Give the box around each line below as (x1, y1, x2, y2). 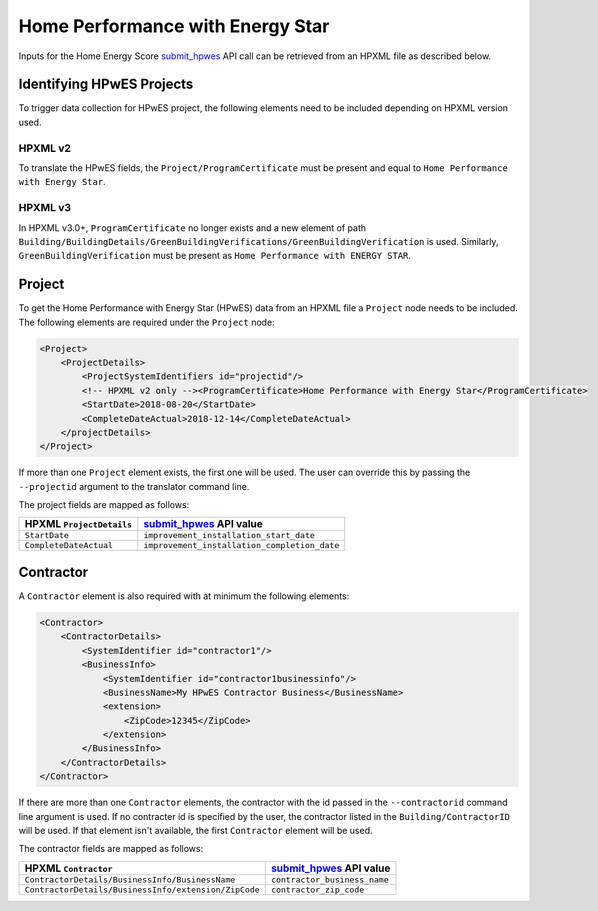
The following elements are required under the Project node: (18, 316, 275, 328)
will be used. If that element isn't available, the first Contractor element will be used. (18, 825, 374, 837)
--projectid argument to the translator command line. (18, 480, 250, 492)
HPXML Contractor (24, 861, 113, 875)
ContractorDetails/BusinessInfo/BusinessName (24, 874, 236, 885)
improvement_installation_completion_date (143, 540, 340, 551)
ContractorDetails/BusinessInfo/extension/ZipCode (24, 884, 260, 895)
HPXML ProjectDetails (24, 517, 133, 531)
